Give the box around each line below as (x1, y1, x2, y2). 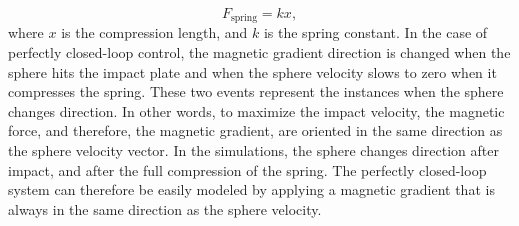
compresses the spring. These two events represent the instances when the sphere (8, 81, 504, 102)
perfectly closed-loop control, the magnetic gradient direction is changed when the (8, 42, 511, 63)
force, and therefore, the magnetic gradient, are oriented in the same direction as (8, 120, 503, 141)
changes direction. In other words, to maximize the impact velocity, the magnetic (8, 100, 505, 121)
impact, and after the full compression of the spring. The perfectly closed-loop (8, 159, 487, 180)
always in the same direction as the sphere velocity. (8, 198, 322, 219)
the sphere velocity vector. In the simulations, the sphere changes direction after (8, 140, 499, 161)
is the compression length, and (61, 22, 248, 43)
